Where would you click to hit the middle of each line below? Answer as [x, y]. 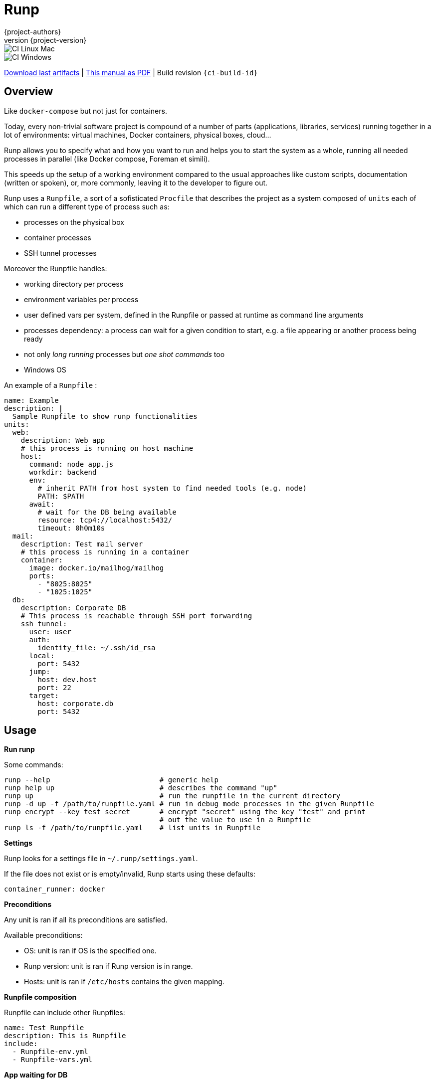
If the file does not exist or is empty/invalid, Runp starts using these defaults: [130, 874]
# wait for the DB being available [107, 512]
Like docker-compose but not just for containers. [86, 111]
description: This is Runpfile [65, 1036]
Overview [29, 92]
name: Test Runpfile [44, 1028]
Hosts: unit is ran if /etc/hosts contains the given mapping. [124, 982]
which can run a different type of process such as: [87, 206]
